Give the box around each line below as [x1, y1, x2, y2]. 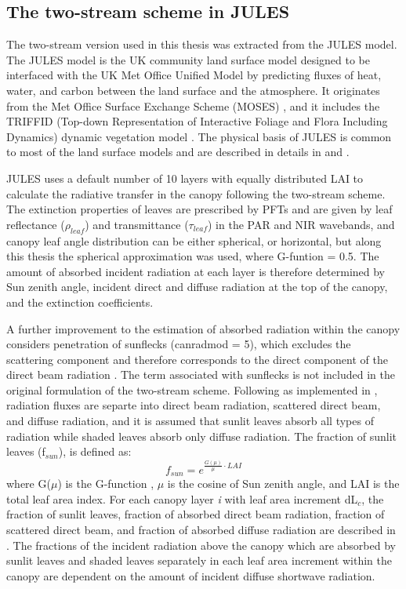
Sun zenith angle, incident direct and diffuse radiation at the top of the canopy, [6, 278, 388, 295]
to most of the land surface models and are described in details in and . [6, 144, 350, 160]
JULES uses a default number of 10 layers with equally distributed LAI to [6, 169, 364, 186]
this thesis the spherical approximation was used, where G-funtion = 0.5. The [6, 248, 379, 264]
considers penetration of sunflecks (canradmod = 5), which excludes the [6, 336, 351, 352]
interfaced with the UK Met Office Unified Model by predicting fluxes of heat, [6, 67, 382, 83]
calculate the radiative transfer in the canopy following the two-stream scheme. [6, 185, 386, 202]
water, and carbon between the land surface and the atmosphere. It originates [6, 82, 380, 98]
